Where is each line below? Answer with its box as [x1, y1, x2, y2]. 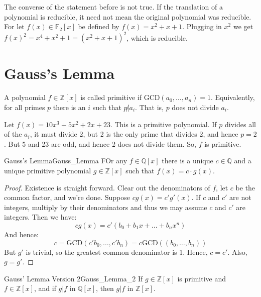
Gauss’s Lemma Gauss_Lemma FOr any [4, 155, 127, 166]
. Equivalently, [210, 92, 255, 103]
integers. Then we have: [4, 212, 77, 222]
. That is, [135, 102, 164, 112]
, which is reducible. [126, 32, 188, 43]
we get [233, 21, 253, 32]
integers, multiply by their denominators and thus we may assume [4, 202, 207, 212]
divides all [225, 119, 256, 129]
